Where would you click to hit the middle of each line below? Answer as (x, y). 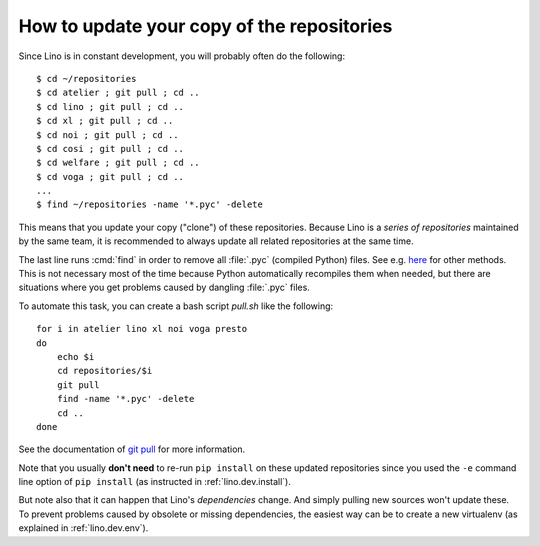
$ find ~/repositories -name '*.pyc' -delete (150, 204)
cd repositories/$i (104, 371)
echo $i (75, 356)
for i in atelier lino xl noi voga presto (142, 329)
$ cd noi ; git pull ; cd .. (107, 134)
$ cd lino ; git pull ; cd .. (110, 106)
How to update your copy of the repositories (205, 26)
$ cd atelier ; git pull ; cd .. (118, 93)
